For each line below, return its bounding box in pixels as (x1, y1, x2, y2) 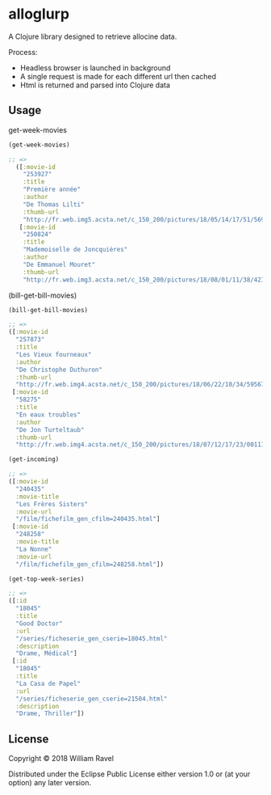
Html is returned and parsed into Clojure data (19, 80, 171, 90)
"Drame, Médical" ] (15, 649, 78, 658)
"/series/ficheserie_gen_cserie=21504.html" (15, 695, 168, 703)
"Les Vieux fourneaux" (15, 350, 92, 358)
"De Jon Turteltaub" (15, 425, 85, 433)
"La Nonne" (15, 545, 52, 553)
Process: (8, 47, 38, 57)
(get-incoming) (8, 455, 60, 463)
